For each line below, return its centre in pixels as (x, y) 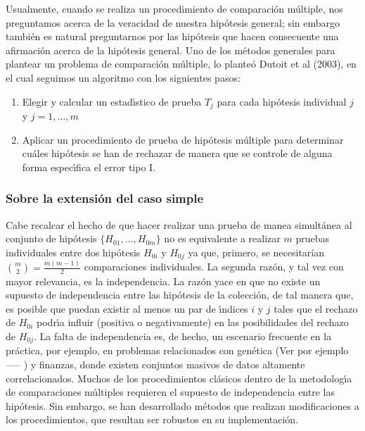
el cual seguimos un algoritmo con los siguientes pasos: (123, 77)
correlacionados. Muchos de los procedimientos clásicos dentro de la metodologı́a (179, 378)
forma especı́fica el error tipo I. (89, 167)
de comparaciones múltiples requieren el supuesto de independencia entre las (170, 392)
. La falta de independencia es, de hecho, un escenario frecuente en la (183, 336)
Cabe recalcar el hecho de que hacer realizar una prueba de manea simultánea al (179, 224)
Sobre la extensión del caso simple (105, 198)
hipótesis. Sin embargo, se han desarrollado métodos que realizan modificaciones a (182, 405)
